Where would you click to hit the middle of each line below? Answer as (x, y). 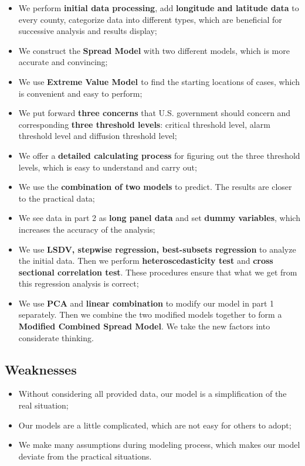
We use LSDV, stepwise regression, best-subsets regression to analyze (157, 249)
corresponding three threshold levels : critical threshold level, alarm (144, 124)
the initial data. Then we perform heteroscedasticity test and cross (146, 261)
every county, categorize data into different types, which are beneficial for (150, 19)
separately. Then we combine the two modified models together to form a (150, 314)
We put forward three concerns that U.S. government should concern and (155, 113)
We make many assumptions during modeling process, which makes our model (159, 445)
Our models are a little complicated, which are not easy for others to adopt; (155, 425)
